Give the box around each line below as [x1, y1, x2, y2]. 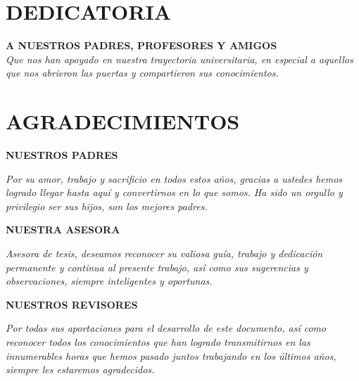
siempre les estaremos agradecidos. [6, 362, 155, 377]
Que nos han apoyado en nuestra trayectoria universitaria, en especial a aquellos [6, 51, 353, 66]
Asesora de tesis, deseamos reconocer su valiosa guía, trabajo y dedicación [6, 246, 323, 260]
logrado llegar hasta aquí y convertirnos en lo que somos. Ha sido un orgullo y [6, 185, 343, 200]
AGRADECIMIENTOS [6, 107, 240, 136]
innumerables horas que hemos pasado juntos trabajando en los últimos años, [6, 348, 336, 363]
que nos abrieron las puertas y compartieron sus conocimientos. [6, 65, 279, 80]
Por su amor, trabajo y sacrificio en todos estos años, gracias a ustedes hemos [6, 171, 343, 186]
